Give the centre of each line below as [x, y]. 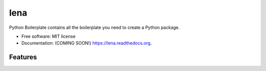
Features [23, 57]
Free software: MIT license [49, 36]
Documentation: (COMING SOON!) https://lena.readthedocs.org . [87, 43]
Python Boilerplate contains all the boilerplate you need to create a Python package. [94, 27]
